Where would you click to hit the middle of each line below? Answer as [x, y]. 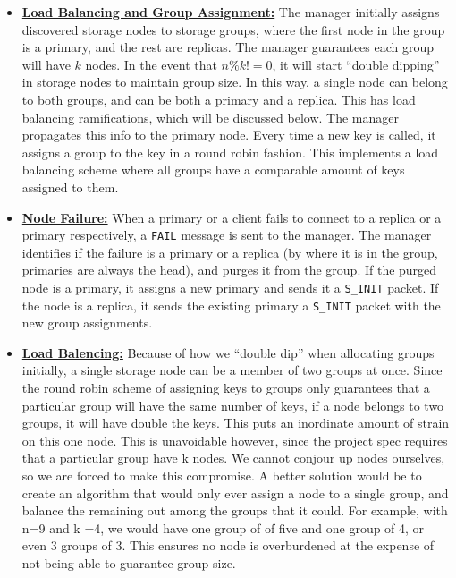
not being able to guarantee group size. [129, 563]
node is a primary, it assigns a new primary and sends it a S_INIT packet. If [230, 287]
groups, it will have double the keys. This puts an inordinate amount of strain [236, 423]
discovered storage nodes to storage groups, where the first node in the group [233, 29]
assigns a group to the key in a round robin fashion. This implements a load [230, 152]
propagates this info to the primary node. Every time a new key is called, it [229, 135]
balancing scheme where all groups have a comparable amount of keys [213, 170]
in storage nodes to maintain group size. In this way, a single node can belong [235, 82]
